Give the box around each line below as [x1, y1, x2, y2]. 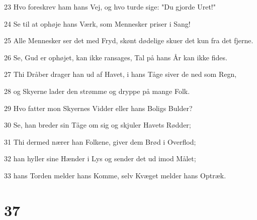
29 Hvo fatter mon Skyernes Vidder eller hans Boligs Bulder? [4, 102, 193, 113]
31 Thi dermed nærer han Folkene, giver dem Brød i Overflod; [4, 136, 196, 147]
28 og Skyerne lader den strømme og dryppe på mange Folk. [4, 85, 190, 96]
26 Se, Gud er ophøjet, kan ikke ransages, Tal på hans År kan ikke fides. [4, 52, 227, 62]
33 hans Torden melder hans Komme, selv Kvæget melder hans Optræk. [4, 170, 226, 180]
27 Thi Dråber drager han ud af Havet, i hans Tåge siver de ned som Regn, [4, 69, 237, 79]
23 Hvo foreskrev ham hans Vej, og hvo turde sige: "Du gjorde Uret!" [4, 2, 216, 12]
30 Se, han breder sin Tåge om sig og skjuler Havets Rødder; [4, 120, 191, 130]
